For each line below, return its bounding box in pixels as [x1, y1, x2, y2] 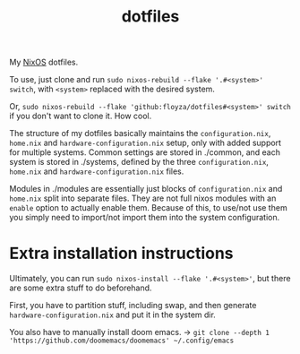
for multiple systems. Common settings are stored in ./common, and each [9, 147, 280, 158]
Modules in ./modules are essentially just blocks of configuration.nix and [9, 184, 283, 194]
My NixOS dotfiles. [9, 56, 79, 68]
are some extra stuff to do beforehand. [9, 282, 152, 293]
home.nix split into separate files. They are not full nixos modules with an [9, 193, 277, 203]
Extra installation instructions [9, 244, 235, 263]
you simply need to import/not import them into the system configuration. [9, 212, 280, 223]
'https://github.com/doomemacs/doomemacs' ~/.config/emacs [9, 336, 235, 346]
